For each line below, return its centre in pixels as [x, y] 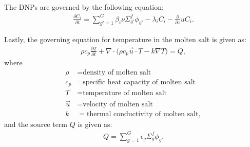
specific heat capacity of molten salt [139, 82]
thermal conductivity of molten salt [142, 114]
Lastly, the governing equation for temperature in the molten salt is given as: [125, 39]
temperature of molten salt [125, 93]
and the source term [36, 124]
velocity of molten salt [118, 105]
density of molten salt [117, 72]
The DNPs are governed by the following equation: [84, 7]
